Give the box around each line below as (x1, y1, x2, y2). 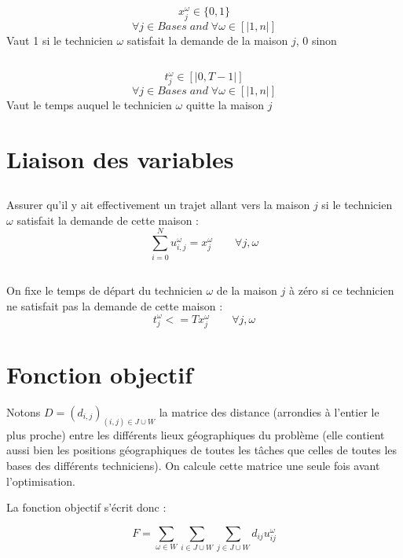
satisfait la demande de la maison (126, 31, 288, 48)
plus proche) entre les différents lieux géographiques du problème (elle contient (6, 426, 385, 442)
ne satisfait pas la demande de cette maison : (6, 297, 223, 314)
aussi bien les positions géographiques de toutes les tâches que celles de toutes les (6, 442, 398, 458)
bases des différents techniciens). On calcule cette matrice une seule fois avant (6, 457, 380, 473)
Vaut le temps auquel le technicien (6, 96, 172, 112)
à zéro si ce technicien (289, 281, 394, 298)
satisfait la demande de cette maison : (16, 211, 199, 228)
